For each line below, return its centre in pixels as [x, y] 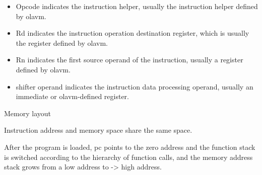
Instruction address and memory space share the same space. [98, 130]
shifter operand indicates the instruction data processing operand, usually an [135, 86]
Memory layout [27, 113]
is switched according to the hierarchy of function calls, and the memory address [128, 157]
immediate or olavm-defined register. [72, 96]
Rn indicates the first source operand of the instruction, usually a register [129, 60]
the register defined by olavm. [62, 42]
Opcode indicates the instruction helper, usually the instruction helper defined [137, 6]
